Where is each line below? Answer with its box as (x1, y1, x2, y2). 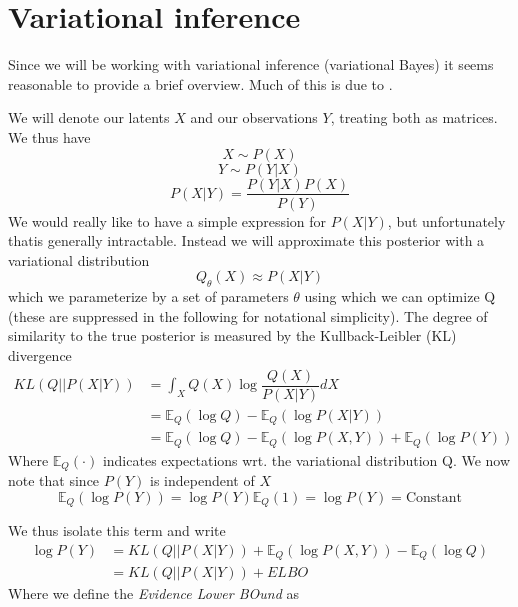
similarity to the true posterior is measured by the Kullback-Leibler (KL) (8, 325, 457, 346)
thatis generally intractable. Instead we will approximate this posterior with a (8, 230, 485, 251)
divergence (8, 344, 72, 365)
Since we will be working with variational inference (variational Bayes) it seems (8, 54, 494, 75)
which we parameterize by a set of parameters (8, 286, 289, 307)
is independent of (150, 470, 255, 491)
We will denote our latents (8, 107, 170, 128)
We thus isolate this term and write (8, 520, 226, 541)
